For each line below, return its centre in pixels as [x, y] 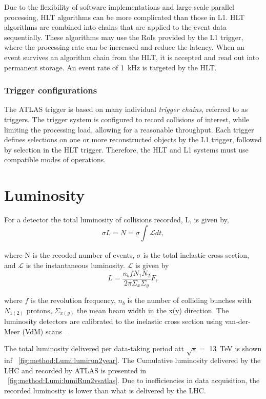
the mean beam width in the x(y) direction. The [153, 310]
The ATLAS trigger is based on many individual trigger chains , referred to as [126, 109]
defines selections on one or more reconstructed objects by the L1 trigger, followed [133, 139]
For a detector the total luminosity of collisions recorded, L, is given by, [117, 220]
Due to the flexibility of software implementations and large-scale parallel [119, 7]
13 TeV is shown [236, 348]
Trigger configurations [51, 90]
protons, [39, 310]
